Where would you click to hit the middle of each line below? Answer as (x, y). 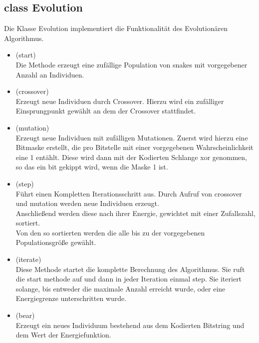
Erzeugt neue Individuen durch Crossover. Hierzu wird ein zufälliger (120, 101)
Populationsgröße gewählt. (56, 242)
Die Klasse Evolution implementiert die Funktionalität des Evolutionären (116, 28)
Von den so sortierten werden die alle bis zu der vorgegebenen (110, 232)
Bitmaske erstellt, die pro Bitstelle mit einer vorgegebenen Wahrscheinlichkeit (134, 147)
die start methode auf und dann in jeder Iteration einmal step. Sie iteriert (129, 279)
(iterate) (28, 259)
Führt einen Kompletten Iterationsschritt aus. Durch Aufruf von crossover (129, 193)
